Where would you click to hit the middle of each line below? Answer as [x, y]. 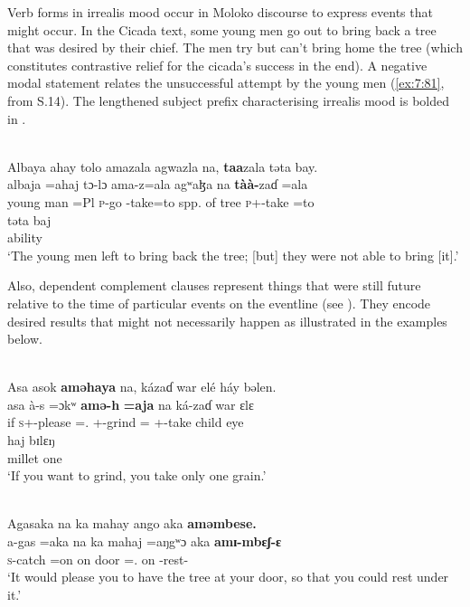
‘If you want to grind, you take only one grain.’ [137, 475]
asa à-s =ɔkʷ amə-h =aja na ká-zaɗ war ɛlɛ [131, 404]
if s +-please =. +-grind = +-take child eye [126, 422]
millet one [35, 457]
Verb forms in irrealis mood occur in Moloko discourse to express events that [220, 12]
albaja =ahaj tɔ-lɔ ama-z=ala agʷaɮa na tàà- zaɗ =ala [158, 184]
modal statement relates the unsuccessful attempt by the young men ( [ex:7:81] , [226, 83]
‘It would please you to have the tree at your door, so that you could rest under [228, 577]
